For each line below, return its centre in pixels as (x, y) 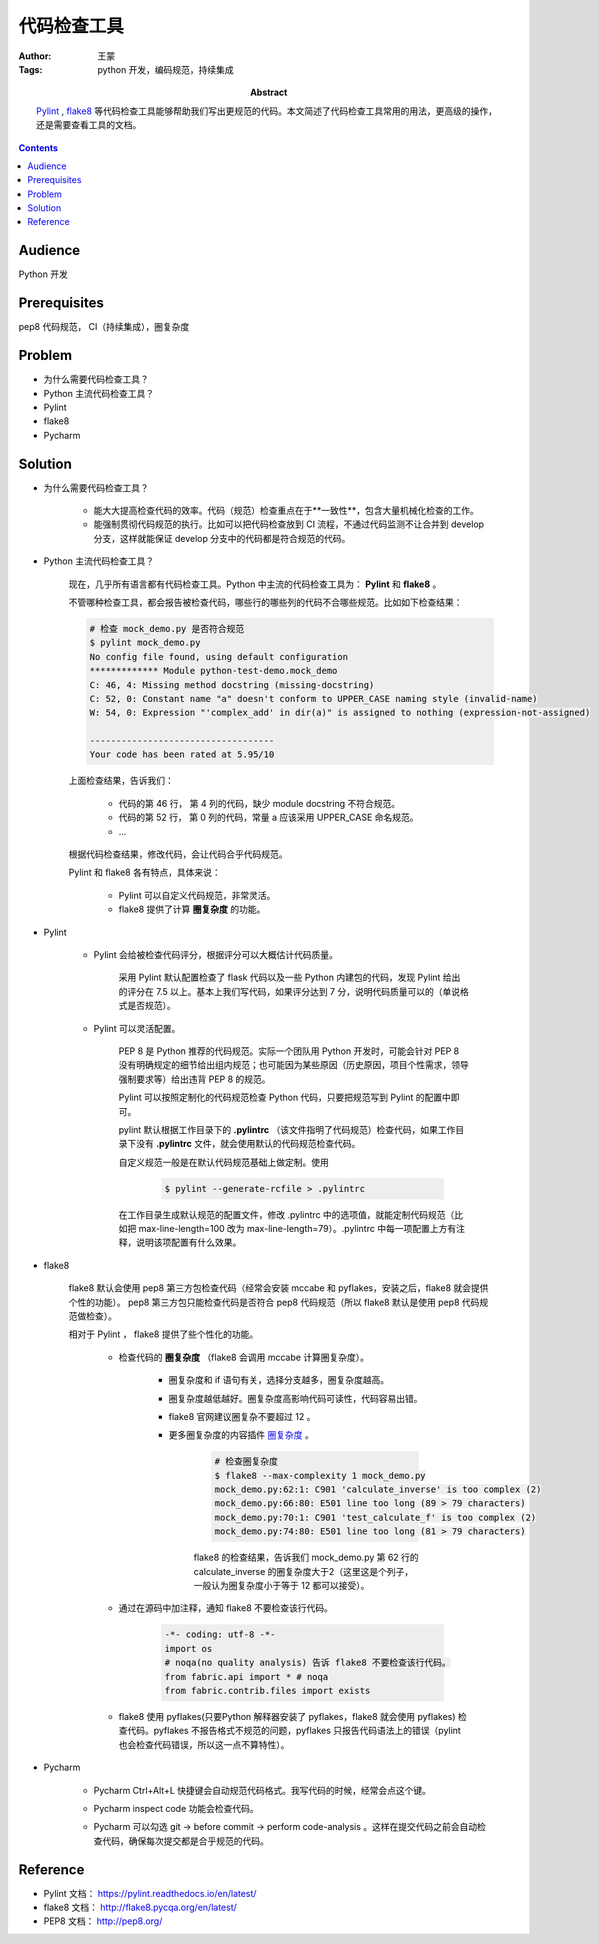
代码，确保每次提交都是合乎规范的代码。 (185, 1841)
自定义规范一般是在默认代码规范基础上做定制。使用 (223, 1162)
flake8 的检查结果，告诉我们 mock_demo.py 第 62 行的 (306, 1557)
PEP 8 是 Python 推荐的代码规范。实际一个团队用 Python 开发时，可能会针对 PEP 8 (289, 1051)
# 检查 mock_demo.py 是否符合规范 (167, 628)
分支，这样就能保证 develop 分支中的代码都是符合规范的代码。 (222, 538)
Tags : (30, 69)
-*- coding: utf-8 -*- (220, 1634)
